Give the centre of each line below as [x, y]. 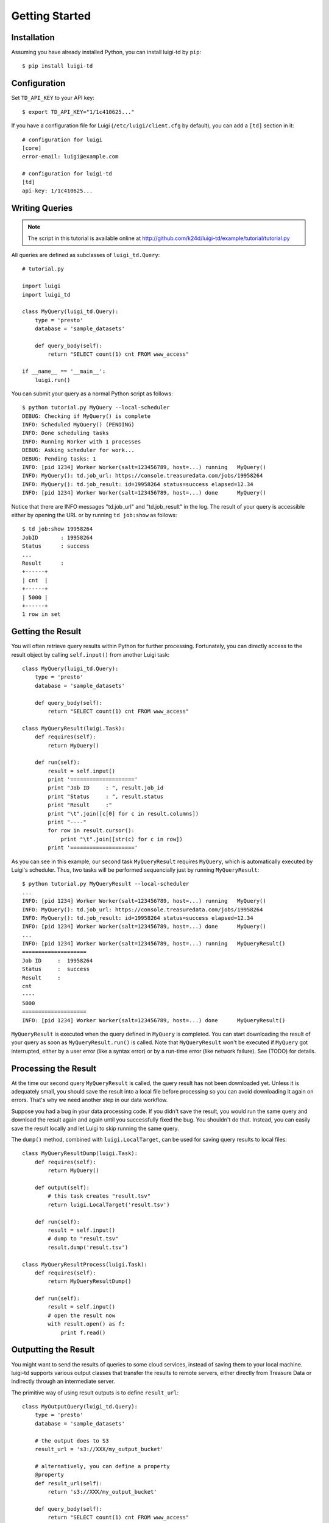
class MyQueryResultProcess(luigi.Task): [85, 1264]
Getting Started [51, 16]
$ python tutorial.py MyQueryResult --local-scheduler [106, 884]
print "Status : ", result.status [106, 796]
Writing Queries [42, 208]
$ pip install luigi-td [58, 66]
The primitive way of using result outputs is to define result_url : [95, 1393]
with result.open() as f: [86, 1324]
